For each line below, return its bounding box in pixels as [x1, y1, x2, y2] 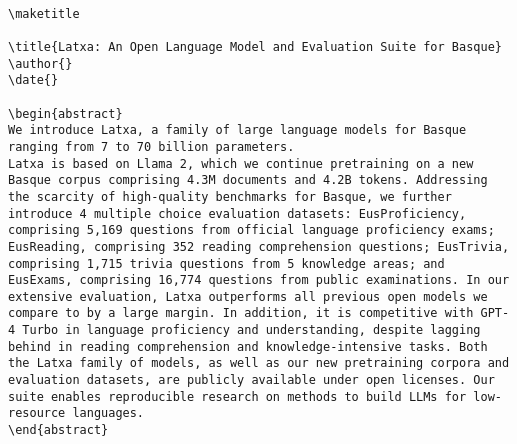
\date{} [8, 73, 59, 88]
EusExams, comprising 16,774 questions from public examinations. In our [8, 273, 510, 288]
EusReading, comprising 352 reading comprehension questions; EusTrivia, [8, 239, 510, 254]
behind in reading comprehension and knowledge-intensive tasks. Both [8, 339, 488, 354]
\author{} [8, 56, 73, 71]
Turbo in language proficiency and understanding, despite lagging [22, 323, 481, 338]
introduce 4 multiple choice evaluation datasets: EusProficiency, [8, 206, 467, 221]
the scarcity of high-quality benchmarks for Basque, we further [8, 189, 452, 204]
